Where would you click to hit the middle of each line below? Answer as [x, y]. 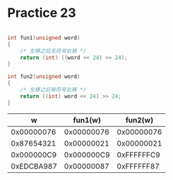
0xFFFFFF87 [138, 166]
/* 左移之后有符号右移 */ [53, 90]
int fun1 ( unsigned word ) [44, 38]
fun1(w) [87, 120]
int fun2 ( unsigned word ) [44, 77]
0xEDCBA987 [34, 166]
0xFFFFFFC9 [138, 155]
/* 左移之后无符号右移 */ [53, 51]
